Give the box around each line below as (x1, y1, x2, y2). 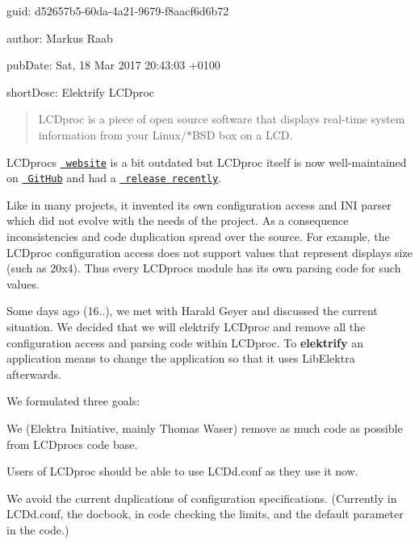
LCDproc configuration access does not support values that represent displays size (6, 243, 413, 260)
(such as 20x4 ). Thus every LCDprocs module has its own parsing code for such (6, 260, 401, 276)
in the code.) (6, 521, 69, 538)
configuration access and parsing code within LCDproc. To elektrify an (6, 334, 363, 351)
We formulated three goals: (6, 392, 140, 409)
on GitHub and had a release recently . (6, 169, 221, 186)
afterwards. (6, 365, 61, 382)
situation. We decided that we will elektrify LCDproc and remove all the (6, 318, 366, 335)
